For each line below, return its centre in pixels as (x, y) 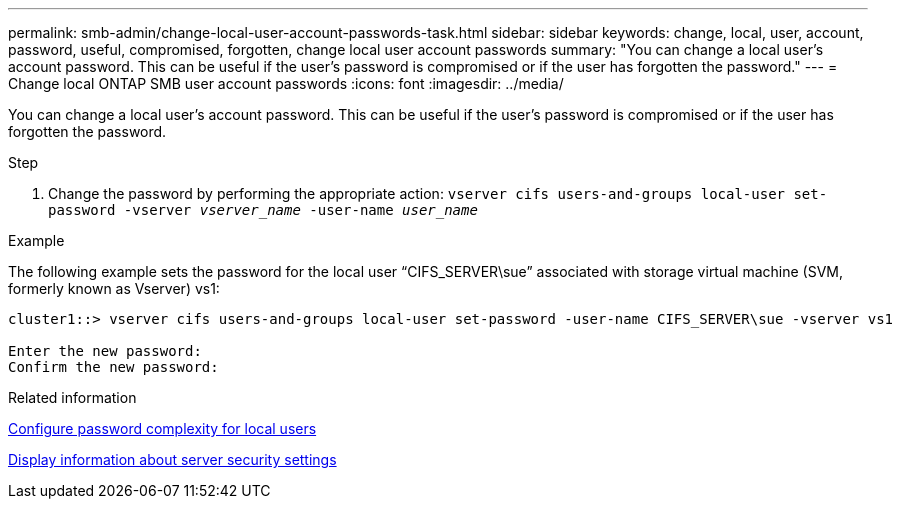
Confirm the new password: (113, 367)
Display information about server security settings (172, 459)
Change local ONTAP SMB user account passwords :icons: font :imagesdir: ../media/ (286, 83)
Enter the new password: (105, 351)
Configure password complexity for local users (162, 428)
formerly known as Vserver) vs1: (114, 288)
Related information (72, 397)
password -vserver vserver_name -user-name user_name (263, 210)
